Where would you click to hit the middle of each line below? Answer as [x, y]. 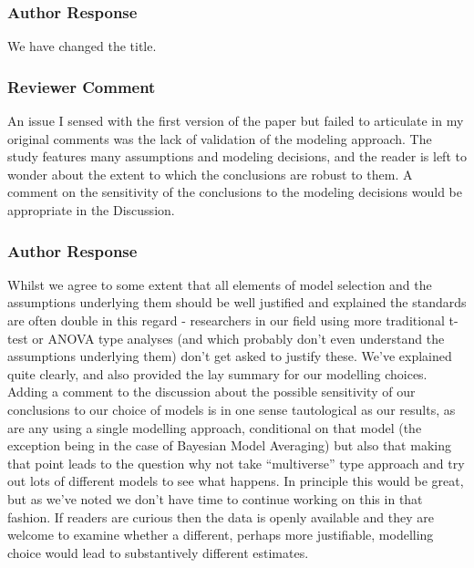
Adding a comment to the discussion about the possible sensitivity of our [211, 392]
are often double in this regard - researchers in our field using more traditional [226, 320]
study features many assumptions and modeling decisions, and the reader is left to [237, 156]
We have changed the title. [82, 46]
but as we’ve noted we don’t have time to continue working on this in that [215, 498]
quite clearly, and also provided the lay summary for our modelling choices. [217, 373]
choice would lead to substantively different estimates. [158, 552]
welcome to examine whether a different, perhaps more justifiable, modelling [221, 535]
